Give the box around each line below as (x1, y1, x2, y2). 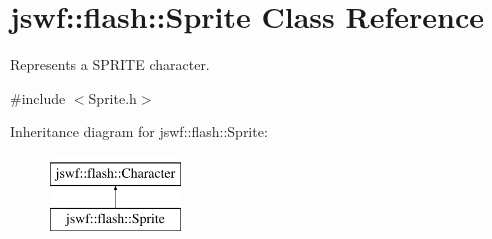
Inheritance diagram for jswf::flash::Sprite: (10, 121, 268, 142)
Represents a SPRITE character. (10, 54, 210, 75)
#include (10, 87, 66, 108)
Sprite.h (88, 87, 137, 108)
